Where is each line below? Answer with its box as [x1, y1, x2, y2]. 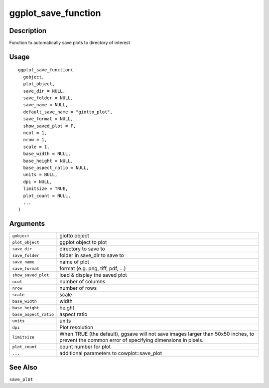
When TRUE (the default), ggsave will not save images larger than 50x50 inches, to [59, 331, 255, 338]
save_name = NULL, [23, 102, 68, 108]
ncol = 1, [23, 130, 47, 136]
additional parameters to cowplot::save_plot [59, 350, 162, 357]
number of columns [59, 278, 106, 285]
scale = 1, [23, 144, 50, 150]
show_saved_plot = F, [23, 123, 76, 129]
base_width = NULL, [23, 151, 71, 157]
